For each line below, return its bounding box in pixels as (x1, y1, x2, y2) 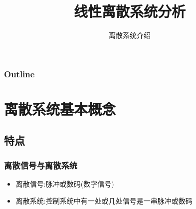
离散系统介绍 (109, 30, 151, 40)
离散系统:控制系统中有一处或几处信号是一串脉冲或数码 (15, 195, 193, 206)
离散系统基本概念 (4, 98, 116, 119)
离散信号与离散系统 (4, 159, 78, 171)
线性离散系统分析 (73, 1, 186, 21)
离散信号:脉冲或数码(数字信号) (15, 179, 114, 189)
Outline (4, 67, 35, 80)
